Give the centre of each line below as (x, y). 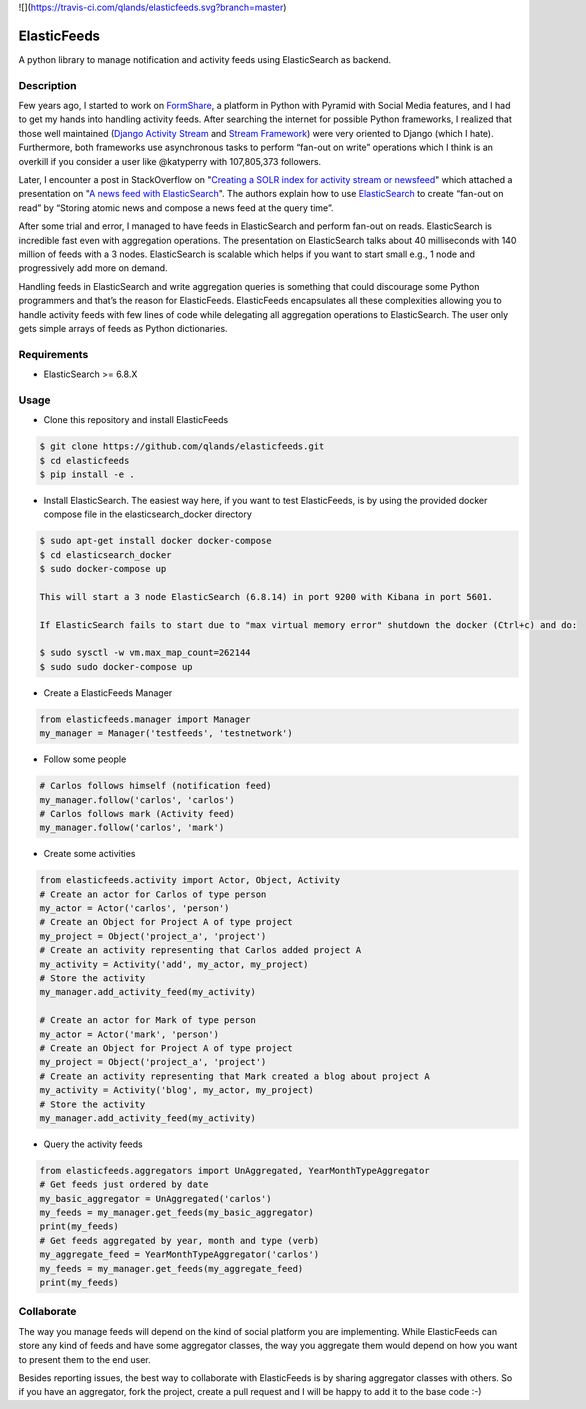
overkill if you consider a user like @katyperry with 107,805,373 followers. (170, 161)
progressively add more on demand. (93, 268)
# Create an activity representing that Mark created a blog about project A (234, 1076)
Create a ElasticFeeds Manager (108, 692)
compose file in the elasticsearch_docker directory (147, 514)
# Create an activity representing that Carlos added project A (200, 950)
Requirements (53, 354)
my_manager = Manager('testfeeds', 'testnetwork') (166, 733)
